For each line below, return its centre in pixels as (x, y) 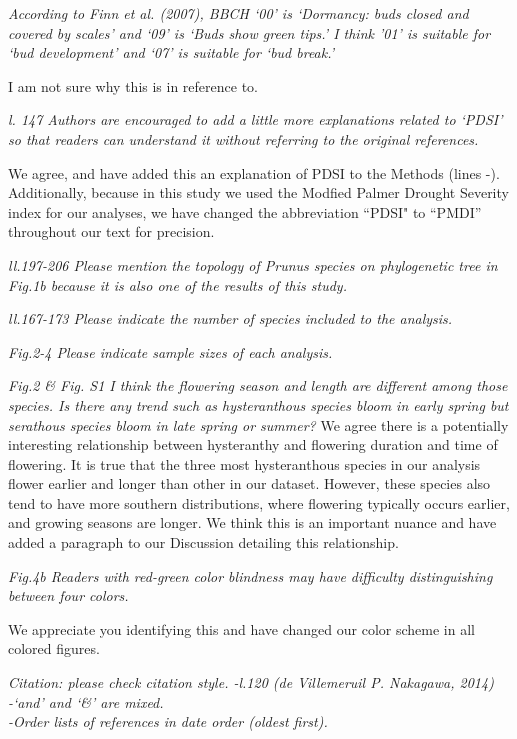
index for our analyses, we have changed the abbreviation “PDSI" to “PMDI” (245, 211)
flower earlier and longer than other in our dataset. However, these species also (249, 483)
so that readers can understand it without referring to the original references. (243, 138)
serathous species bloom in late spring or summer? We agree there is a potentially (258, 424)
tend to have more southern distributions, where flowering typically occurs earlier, (259, 502)
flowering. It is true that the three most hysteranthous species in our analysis (244, 463)
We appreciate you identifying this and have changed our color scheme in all (241, 628)
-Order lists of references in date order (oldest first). (168, 721)
